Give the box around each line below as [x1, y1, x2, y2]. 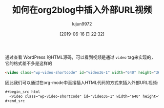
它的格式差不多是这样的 [5, 60, 52, 66]
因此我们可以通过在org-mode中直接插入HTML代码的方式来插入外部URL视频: [5, 79, 159, 86]
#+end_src [5, 98, 25, 103]
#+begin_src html [5, 89, 41, 94]
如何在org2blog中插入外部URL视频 [12, 4, 152, 16]
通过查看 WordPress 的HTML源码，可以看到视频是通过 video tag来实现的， [5, 54, 156, 60]
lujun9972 [72, 21, 92, 27]
